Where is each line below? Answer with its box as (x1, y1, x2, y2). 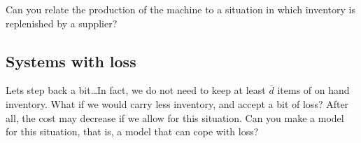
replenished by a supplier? (6, 15, 118, 30)
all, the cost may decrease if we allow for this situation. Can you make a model (6, 110, 344, 125)
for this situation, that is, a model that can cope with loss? (6, 124, 259, 139)
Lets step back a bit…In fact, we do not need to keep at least (6, 83, 266, 97)
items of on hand (277, 83, 350, 97)
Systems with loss (6, 50, 136, 71)
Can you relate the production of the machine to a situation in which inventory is (6, 2, 356, 16)
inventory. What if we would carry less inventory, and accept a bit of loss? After (6, 96, 349, 111)
